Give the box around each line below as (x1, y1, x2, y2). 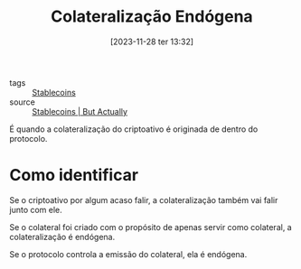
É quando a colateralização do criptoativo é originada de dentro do (9, 124, 259, 134)
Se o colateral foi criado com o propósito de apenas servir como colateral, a (9, 221, 292, 232)
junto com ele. (9, 204, 63, 215)
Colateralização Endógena (51, 6, 253, 27)
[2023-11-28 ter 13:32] (109, 36, 194, 47)
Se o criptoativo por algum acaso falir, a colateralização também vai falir (9, 194, 278, 205)
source (9, 97, 36, 107)
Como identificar (9, 165, 138, 186)
